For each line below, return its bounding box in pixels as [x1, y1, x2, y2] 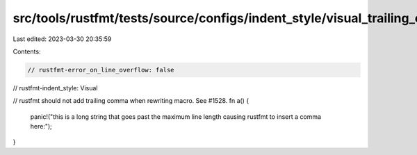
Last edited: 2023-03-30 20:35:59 [13, 35, 112, 43]
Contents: [13, 47, 41, 56]
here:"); [30, 122, 52, 131]
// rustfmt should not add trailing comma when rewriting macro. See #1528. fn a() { [13, 97, 250, 105]
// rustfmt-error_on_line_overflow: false [27, 66, 174, 74]
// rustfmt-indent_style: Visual [13, 83, 98, 92]
